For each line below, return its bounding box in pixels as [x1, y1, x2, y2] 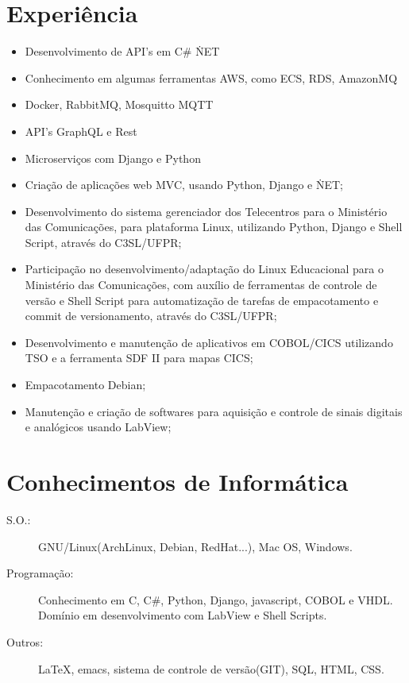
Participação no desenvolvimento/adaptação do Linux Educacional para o [25, 260, 384, 277]
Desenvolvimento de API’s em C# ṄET [25, 43, 220, 60]
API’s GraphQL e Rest [25, 122, 137, 139]
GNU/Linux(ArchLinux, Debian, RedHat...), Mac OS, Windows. [38, 538, 353, 554]
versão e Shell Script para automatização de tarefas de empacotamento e [25, 291, 379, 308]
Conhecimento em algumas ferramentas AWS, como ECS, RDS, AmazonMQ [25, 69, 398, 86]
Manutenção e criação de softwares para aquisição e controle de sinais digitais [25, 403, 403, 419]
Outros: [6, 633, 44, 650]
